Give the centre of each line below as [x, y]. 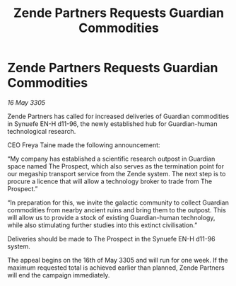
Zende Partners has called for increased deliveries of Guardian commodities [118, 116]
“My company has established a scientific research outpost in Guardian [111, 159]
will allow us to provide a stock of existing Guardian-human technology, [111, 217]
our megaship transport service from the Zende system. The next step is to [117, 173]
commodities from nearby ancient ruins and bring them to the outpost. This [117, 210]
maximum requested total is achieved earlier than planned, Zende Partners [116, 268]
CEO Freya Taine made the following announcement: [84, 145]
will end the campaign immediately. [59, 275]
